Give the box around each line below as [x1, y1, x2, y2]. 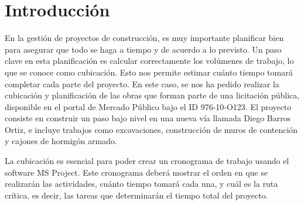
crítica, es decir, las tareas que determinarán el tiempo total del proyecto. [5, 189, 268, 201]
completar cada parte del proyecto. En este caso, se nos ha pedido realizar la [5, 77, 279, 90]
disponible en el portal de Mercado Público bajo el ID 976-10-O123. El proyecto [5, 100, 292, 112]
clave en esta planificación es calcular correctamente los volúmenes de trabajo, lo [5, 54, 294, 67]
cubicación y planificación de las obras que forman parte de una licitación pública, [5, 89, 300, 101]
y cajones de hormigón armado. [5, 135, 117, 147]
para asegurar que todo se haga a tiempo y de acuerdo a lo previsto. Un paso [5, 43, 282, 55]
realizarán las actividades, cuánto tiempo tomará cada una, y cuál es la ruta [5, 177, 278, 190]
